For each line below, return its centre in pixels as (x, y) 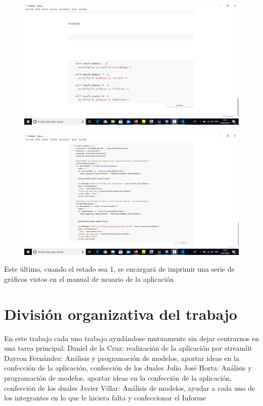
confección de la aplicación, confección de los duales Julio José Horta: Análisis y (128, 368)
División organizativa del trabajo (121, 313)
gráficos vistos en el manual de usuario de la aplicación (89, 279)
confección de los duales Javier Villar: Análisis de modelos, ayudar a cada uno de (130, 387)
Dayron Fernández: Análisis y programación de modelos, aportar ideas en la (122, 358)
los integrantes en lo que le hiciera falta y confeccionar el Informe (105, 398)
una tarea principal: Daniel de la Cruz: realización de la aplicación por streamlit (128, 348)
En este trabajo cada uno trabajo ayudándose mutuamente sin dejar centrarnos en (131, 338)
